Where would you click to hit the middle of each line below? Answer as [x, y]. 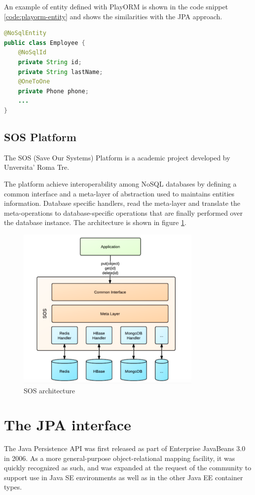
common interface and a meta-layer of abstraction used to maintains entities [119, 193]
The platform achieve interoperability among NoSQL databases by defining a [120, 183]
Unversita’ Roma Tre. [37, 167]
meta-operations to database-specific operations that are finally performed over [123, 212]
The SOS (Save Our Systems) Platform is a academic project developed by [117, 157]
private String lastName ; [60, 72]
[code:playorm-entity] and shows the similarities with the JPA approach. [113, 16]
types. [13, 487]
